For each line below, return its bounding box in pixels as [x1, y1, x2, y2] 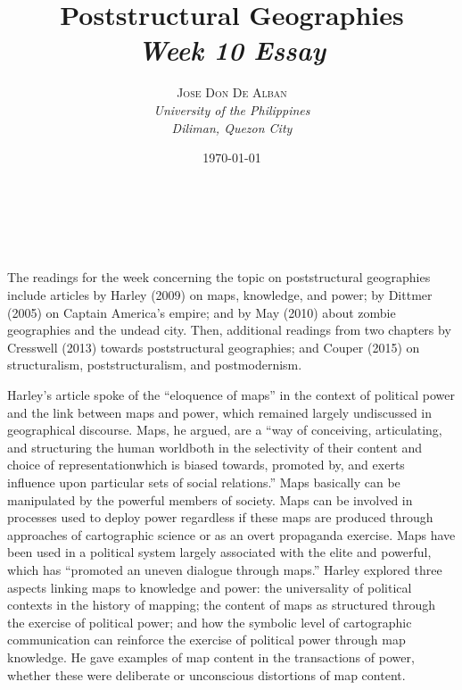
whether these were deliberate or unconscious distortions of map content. [7, 665, 406, 684]
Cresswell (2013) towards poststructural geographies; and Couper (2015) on [7, 337, 420, 356]
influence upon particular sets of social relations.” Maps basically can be [7, 473, 400, 491]
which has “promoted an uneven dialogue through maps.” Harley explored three [7, 560, 442, 578]
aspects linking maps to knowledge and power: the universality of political [7, 578, 412, 596]
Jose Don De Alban [177, 83, 287, 102]
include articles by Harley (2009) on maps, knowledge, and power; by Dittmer [7, 286, 433, 304]
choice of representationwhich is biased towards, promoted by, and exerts [7, 455, 405, 474]
